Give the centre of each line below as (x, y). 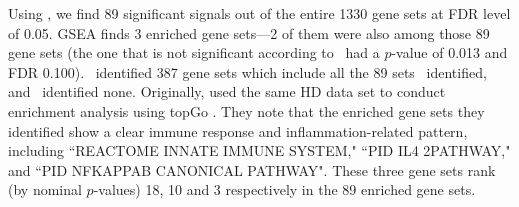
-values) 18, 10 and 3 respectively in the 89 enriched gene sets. (284, 189)
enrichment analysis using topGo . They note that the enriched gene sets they (246, 110)
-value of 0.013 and (449, 52)
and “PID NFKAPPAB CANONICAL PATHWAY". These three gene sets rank (252, 169)
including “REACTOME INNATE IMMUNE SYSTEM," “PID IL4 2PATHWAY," (259, 150)
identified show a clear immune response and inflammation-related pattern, (238, 130)
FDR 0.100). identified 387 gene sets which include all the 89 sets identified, (247, 71)
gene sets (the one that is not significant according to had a (194, 52)
